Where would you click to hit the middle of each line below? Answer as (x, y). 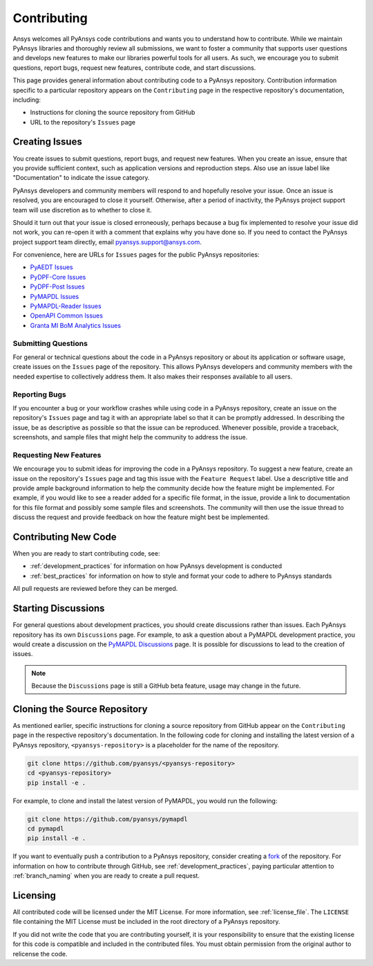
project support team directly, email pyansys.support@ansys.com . (107, 241)
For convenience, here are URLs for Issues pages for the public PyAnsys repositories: (136, 255)
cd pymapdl (46, 828)
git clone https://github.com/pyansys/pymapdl (107, 819)
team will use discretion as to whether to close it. (82, 210)
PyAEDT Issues (51, 267)
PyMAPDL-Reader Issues (66, 306)
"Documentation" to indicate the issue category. (81, 178)
